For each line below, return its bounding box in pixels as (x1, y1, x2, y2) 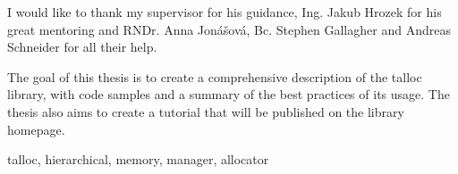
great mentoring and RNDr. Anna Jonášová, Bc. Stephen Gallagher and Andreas (7, 20, 451, 38)
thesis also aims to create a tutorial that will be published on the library (7, 102, 404, 120)
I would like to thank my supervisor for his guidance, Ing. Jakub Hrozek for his (7, 3, 442, 21)
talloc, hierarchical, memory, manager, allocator (7, 150, 269, 169)
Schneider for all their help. (7, 37, 157, 56)
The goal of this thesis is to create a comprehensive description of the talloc (7, 67, 422, 86)
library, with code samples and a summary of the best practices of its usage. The (7, 85, 450, 104)
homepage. (7, 120, 65, 138)
